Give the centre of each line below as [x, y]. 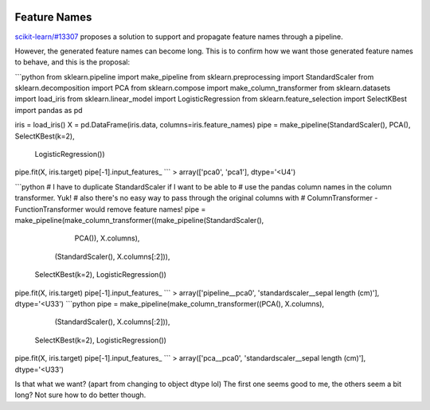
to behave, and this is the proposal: [72, 62]
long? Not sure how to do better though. [80, 395]
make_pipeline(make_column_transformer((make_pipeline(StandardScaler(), [139, 220]
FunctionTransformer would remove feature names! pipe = [110, 209]
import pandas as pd [49, 110]
